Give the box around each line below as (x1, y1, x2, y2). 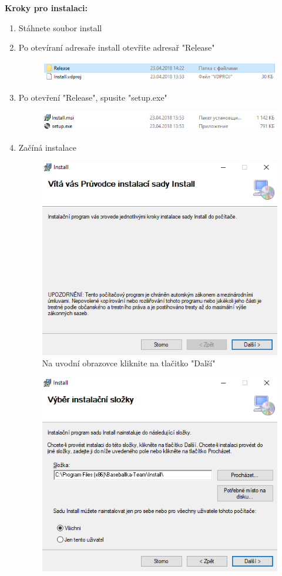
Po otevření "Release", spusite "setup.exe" (18, 91, 167, 103)
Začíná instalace (18, 141, 76, 153)
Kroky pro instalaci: (5, 2, 88, 14)
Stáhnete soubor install (18, 21, 102, 34)
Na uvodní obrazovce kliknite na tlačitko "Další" (42, 357, 216, 369)
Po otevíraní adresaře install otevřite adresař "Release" (18, 41, 215, 54)
